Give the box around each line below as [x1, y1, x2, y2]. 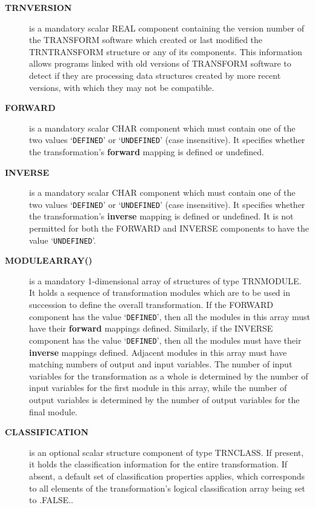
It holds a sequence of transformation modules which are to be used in [29, 286, 290, 299]
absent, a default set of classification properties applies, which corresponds [29, 469, 305, 482]
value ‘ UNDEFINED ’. [29, 233, 96, 246]
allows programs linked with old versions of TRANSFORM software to [29, 57, 291, 70]
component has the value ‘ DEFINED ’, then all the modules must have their [29, 333, 302, 346]
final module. [29, 405, 78, 418]
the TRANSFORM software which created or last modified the [29, 33, 263, 46]
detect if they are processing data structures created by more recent [29, 69, 281, 81]
